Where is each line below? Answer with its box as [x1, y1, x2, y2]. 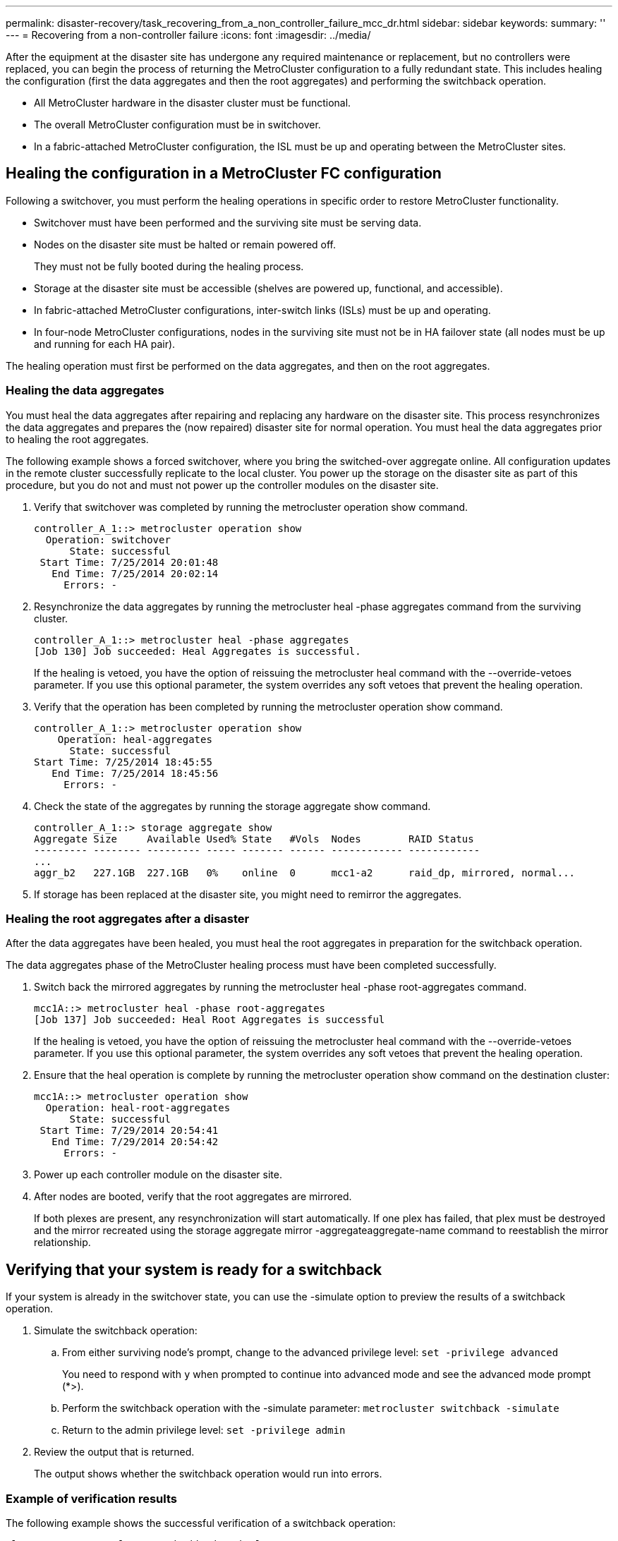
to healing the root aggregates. [6, 433, 149, 445]
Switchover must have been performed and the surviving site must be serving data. [34, 216, 422, 229]
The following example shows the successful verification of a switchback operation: [6, 1516, 396, 1529]
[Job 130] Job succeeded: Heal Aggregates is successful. [34, 645, 361, 657]
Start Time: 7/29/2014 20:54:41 [40, 1125, 219, 1137]
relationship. [34, 1236, 91, 1249]
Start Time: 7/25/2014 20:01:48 [40, 556, 219, 568]
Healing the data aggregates [6, 383, 164, 398]
